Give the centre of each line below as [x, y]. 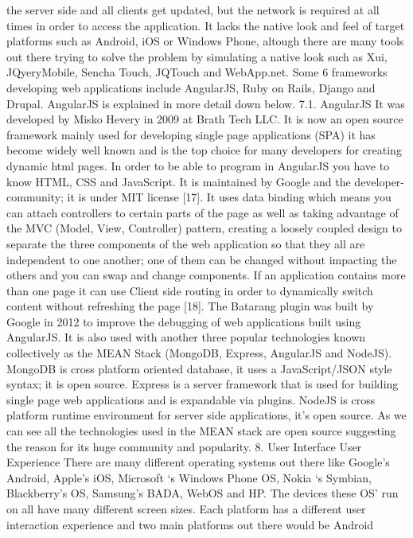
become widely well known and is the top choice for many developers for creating [204, 150]
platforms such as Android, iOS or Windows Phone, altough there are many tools [205, 41]
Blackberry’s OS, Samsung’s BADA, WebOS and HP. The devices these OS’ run [203, 493]
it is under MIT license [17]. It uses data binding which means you [229, 197]
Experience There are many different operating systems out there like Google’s [198, 462]
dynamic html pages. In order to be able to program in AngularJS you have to [198, 165]
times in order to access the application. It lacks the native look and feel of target [206, 25]
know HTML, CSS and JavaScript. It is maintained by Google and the [179, 181]
